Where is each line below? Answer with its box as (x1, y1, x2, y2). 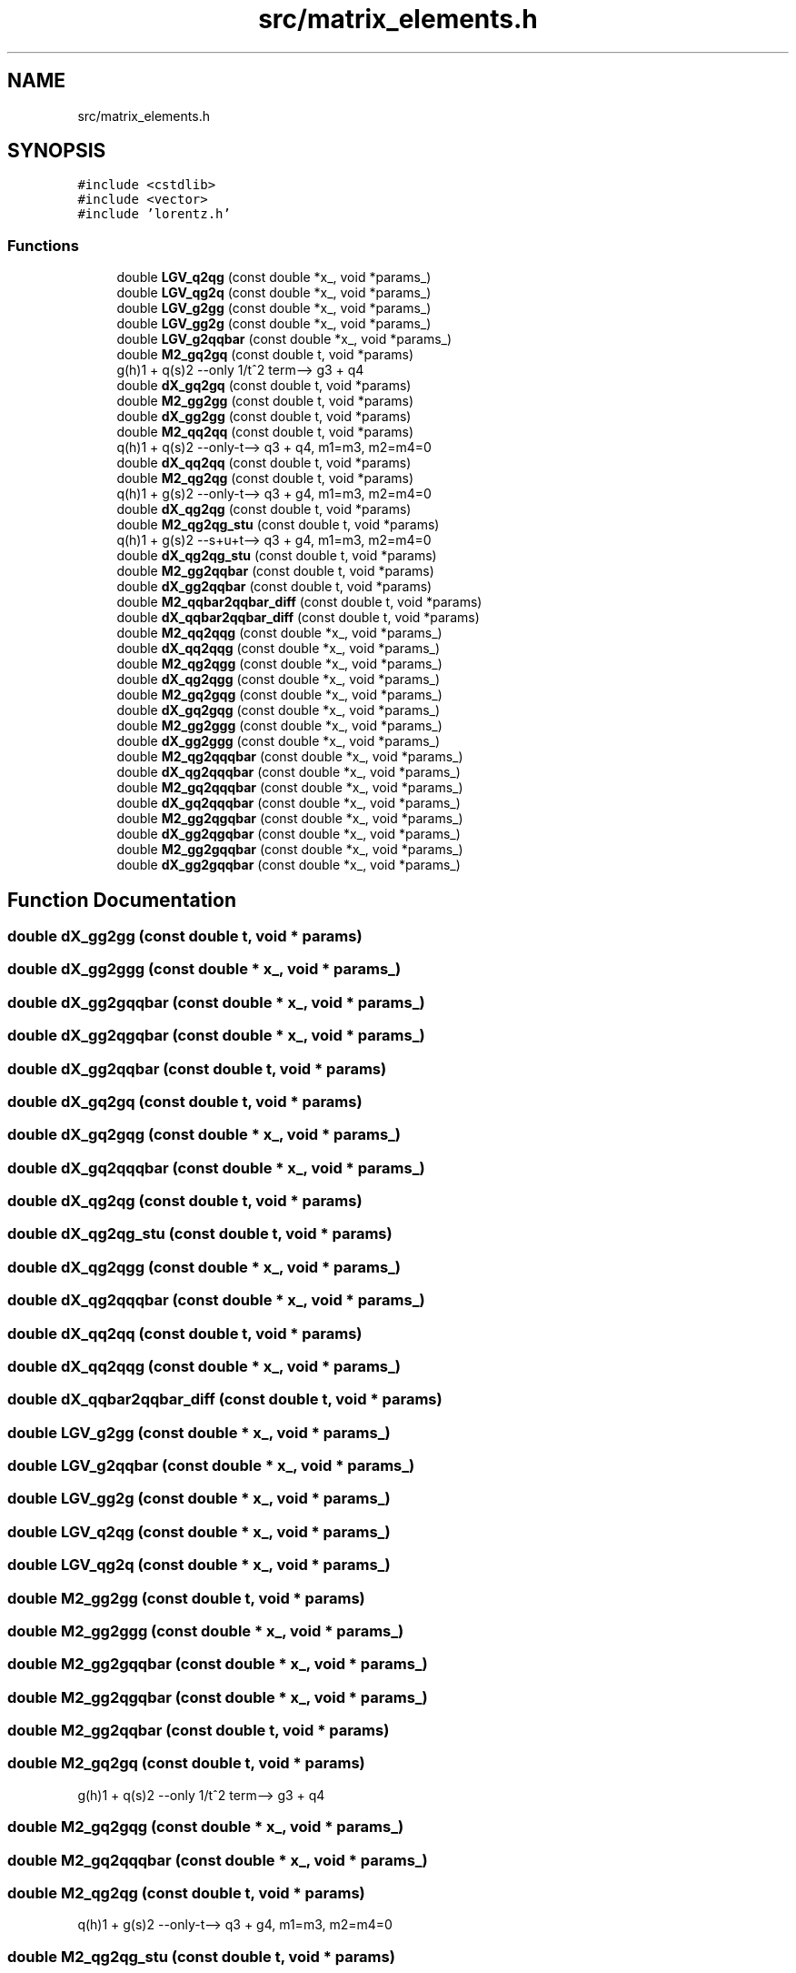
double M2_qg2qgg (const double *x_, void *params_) (116, 656, 443, 672)
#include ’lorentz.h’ (77, 206, 231, 222)
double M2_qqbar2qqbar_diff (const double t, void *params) (116, 594, 483, 610)
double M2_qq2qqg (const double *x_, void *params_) (116, 625, 443, 641)
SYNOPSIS (7, 139, 106, 163)
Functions (7, 236, 79, 255)
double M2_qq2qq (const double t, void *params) (116, 424, 414, 440)
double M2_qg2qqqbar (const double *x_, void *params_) (116, 749, 463, 765)
